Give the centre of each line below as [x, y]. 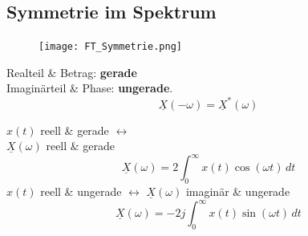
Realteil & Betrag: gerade [72, 72]
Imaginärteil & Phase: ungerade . [90, 88]
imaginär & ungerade [238, 191]
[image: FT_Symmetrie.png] [110, 47]
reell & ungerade [81, 191]
